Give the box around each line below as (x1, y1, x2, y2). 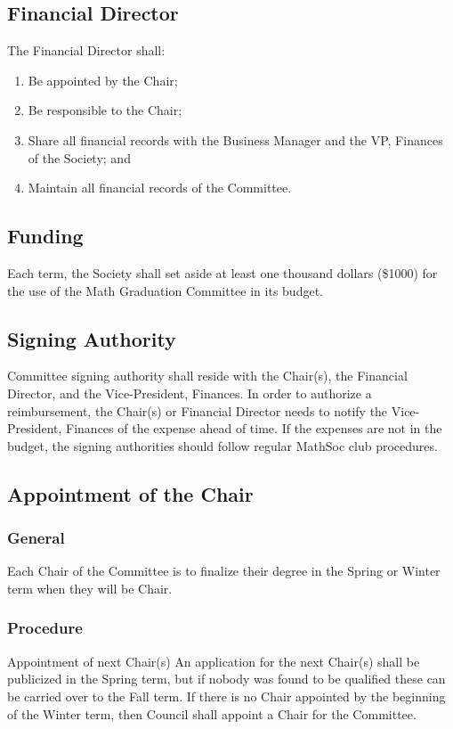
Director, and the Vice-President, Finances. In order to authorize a (7, 383, 372, 402)
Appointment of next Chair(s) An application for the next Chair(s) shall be (7, 651, 420, 670)
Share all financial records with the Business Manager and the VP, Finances (28, 130, 443, 149)
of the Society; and (28, 148, 131, 167)
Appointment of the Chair (7, 479, 254, 507)
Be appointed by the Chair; (28, 70, 178, 89)
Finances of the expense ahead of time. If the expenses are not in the (66, 419, 442, 438)
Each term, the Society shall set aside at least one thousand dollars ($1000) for (7, 263, 438, 282)
